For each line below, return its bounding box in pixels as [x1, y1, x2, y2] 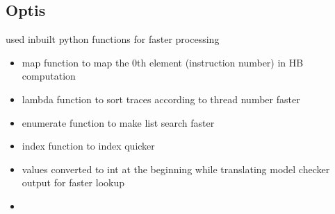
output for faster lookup [22, 175, 124, 190]
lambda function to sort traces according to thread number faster [22, 91, 300, 106]
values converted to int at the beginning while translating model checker [22, 161, 330, 176]
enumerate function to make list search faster [22, 115, 215, 130]
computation [22, 69, 76, 83]
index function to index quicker [22, 139, 155, 153]
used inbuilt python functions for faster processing [6, 32, 220, 46]
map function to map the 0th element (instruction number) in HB [22, 55, 304, 69]
